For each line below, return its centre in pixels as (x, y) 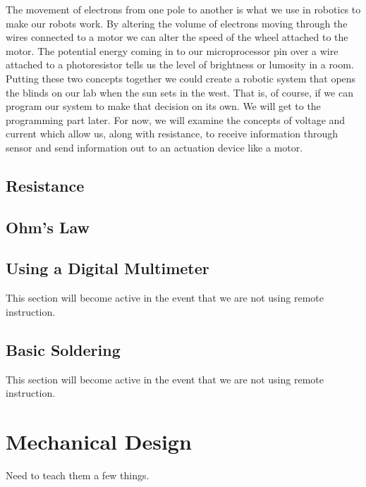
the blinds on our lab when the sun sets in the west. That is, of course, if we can (179, 92)
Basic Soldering (63, 349)
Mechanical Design (99, 442)
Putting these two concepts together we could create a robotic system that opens (181, 78)
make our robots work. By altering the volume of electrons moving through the (177, 23)
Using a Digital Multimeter (108, 268)
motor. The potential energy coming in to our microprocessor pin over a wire (172, 50)
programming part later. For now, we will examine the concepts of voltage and (176, 119)
